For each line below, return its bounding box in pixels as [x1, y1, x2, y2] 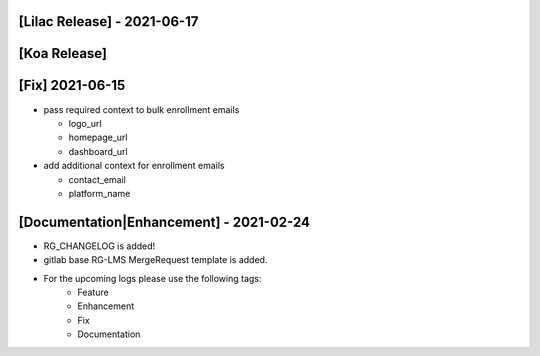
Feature [77, 286, 109, 298]
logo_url [68, 117, 102, 129]
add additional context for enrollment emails [43, 160, 225, 172]
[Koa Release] [18, 45, 108, 62]
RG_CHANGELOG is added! [43, 240, 156, 252]
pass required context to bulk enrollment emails [43, 103, 240, 115]
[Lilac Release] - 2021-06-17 [18, 13, 199, 30]
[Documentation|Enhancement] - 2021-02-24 [18, 213, 310, 230]
